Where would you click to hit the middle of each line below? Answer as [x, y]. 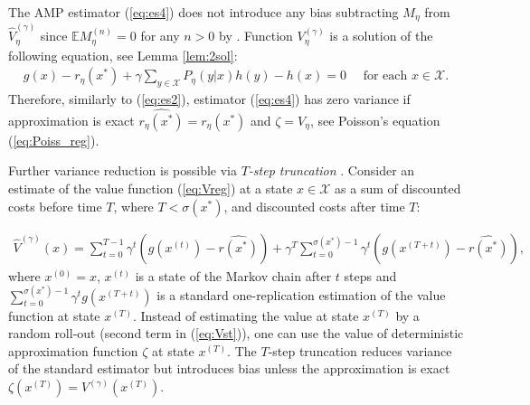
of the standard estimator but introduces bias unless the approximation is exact [229, 368]
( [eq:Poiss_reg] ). [54, 140]
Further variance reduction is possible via [123, 170]
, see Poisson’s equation [375, 120]
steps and [370, 275]
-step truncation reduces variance [360, 350]
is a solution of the [381, 36]
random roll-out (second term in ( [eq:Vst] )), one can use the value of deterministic [236, 333]
